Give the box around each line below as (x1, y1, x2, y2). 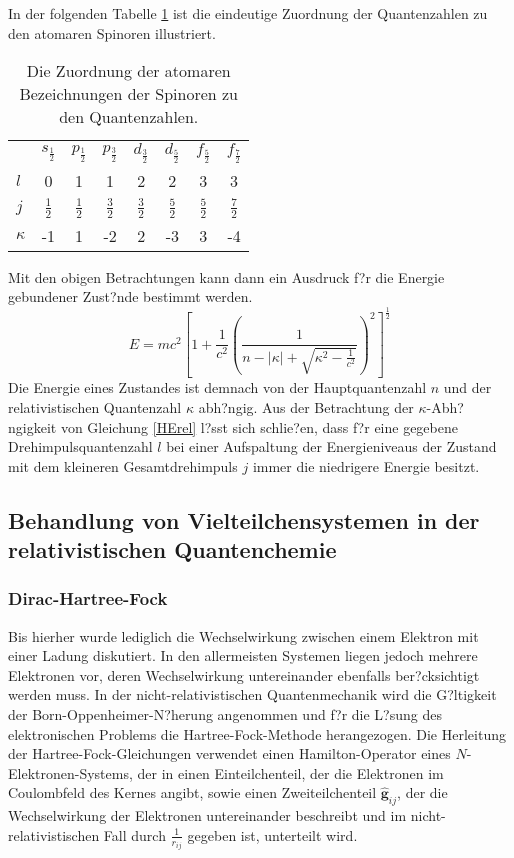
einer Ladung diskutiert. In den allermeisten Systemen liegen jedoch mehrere (8, 645, 478, 666)
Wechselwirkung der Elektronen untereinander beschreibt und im (8, 805, 407, 826)
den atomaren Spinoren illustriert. (8, 22, 216, 43)
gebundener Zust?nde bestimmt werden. (8, 286, 253, 307)
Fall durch (103, 824, 166, 845)
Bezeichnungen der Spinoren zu (19, 82, 238, 106)
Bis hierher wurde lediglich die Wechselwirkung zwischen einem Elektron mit (8, 625, 479, 646)
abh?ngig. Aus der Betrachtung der (198, 396, 414, 417)
